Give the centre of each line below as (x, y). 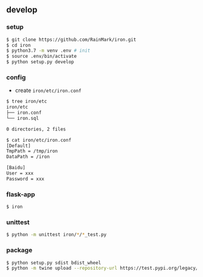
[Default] (19, 146)
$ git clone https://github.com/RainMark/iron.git (71, 39)
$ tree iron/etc (27, 102)
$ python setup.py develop (40, 62)
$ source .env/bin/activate (42, 57)
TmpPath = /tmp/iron (32, 151)
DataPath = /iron (28, 157)
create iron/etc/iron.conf (48, 90)
